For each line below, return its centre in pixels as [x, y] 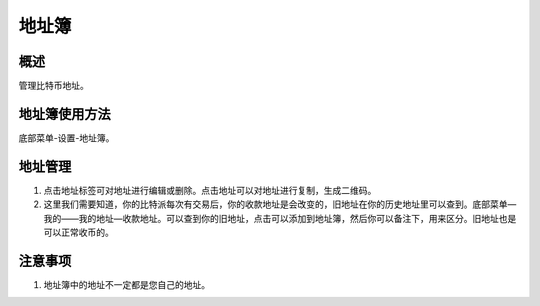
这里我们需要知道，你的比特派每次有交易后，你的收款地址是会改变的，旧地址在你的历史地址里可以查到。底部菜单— [280, 204]
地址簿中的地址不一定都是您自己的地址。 [126, 284]
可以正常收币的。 [78, 232]
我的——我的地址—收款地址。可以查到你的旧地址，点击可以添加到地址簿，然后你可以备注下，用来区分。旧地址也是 [280, 218]
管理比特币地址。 [53, 86]
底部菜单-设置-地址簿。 [66, 137]
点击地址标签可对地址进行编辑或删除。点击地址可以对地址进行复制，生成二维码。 [210, 190]
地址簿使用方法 [64, 113]
